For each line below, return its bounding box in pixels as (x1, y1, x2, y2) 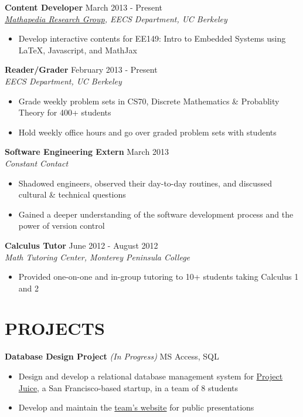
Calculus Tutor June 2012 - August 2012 (5, 239, 158, 251)
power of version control (18, 219, 105, 232)
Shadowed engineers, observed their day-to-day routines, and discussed (18, 177, 273, 189)
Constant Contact (5, 157, 69, 169)
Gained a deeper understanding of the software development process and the (18, 208, 294, 220)
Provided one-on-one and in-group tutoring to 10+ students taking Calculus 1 (18, 270, 299, 283)
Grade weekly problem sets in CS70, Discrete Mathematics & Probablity (18, 94, 280, 107)
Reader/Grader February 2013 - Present (5, 63, 158, 76)
